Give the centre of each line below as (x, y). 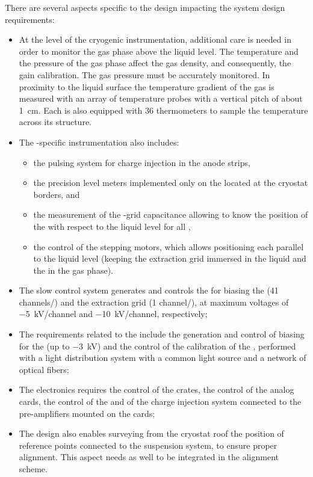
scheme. (33, 469)
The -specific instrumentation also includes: (99, 142)
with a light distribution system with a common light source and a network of (163, 358)
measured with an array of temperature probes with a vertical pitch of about (161, 98)
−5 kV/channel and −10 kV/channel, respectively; (113, 314)
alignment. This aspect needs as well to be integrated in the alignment (149, 457)
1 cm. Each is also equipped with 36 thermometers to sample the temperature (163, 110)
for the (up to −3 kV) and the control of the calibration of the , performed (157, 346)
